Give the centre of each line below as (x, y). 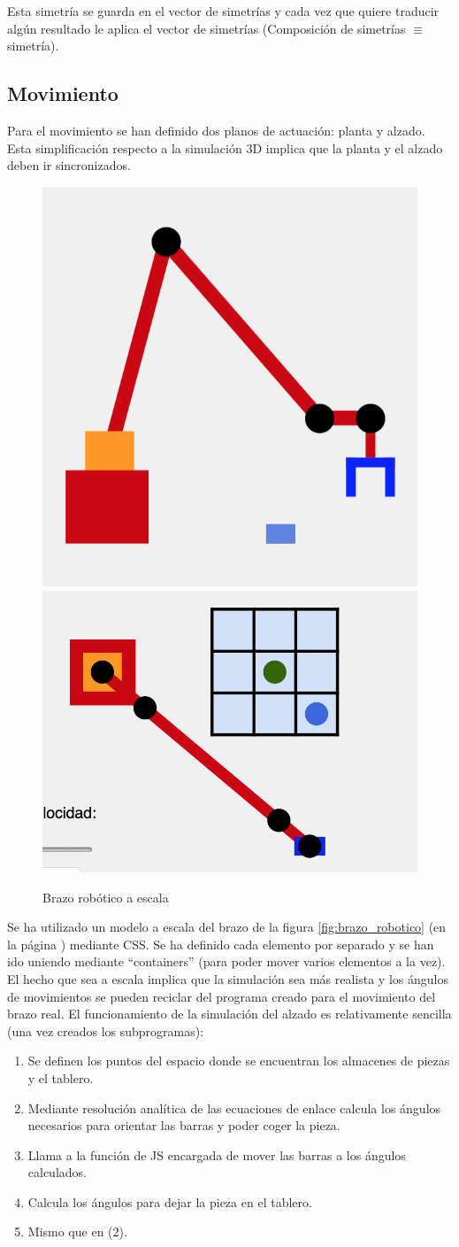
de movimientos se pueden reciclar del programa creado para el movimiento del (222, 996)
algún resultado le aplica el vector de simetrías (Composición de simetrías (207, 28)
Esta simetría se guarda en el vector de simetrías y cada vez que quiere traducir (223, 11)
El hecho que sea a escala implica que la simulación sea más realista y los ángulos (228, 978)
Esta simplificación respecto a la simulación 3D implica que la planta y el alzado (225, 147)
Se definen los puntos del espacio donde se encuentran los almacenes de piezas (239, 1061)
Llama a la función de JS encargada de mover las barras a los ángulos (217, 1154)
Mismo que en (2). (77, 1232)
